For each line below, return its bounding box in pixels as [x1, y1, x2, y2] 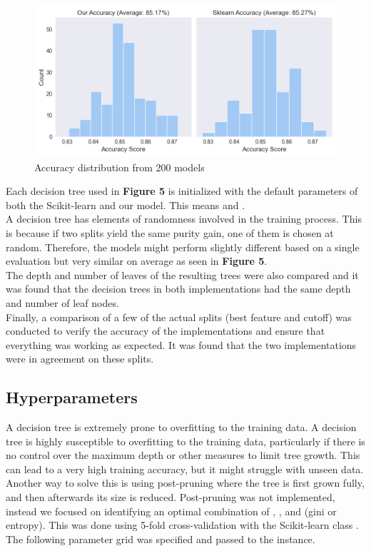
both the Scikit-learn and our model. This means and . [6, 197, 245, 212]
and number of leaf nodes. [6, 295, 119, 310]
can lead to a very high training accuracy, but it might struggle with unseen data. [6, 461, 364, 476]
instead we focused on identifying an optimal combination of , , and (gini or [6, 503, 337, 518]
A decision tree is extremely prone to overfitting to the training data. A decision [6, 420, 357, 435]
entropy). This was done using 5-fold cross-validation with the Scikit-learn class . [6, 517, 359, 532]
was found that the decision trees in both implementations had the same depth [6, 281, 351, 296]
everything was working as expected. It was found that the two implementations [6, 337, 357, 352]
